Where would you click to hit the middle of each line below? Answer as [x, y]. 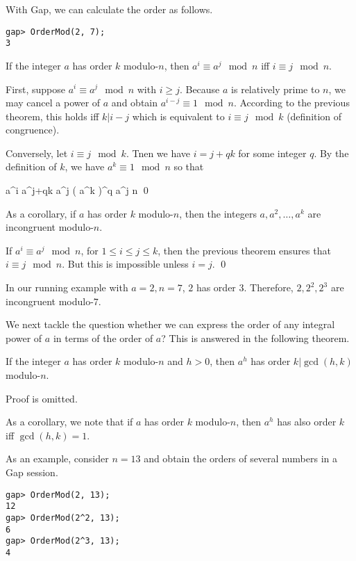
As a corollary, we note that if [69, 422]
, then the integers [218, 213]
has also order [307, 422]
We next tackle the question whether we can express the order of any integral [170, 324]
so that [189, 166]
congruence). [33, 130]
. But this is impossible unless [125, 264]
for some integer [272, 153]
